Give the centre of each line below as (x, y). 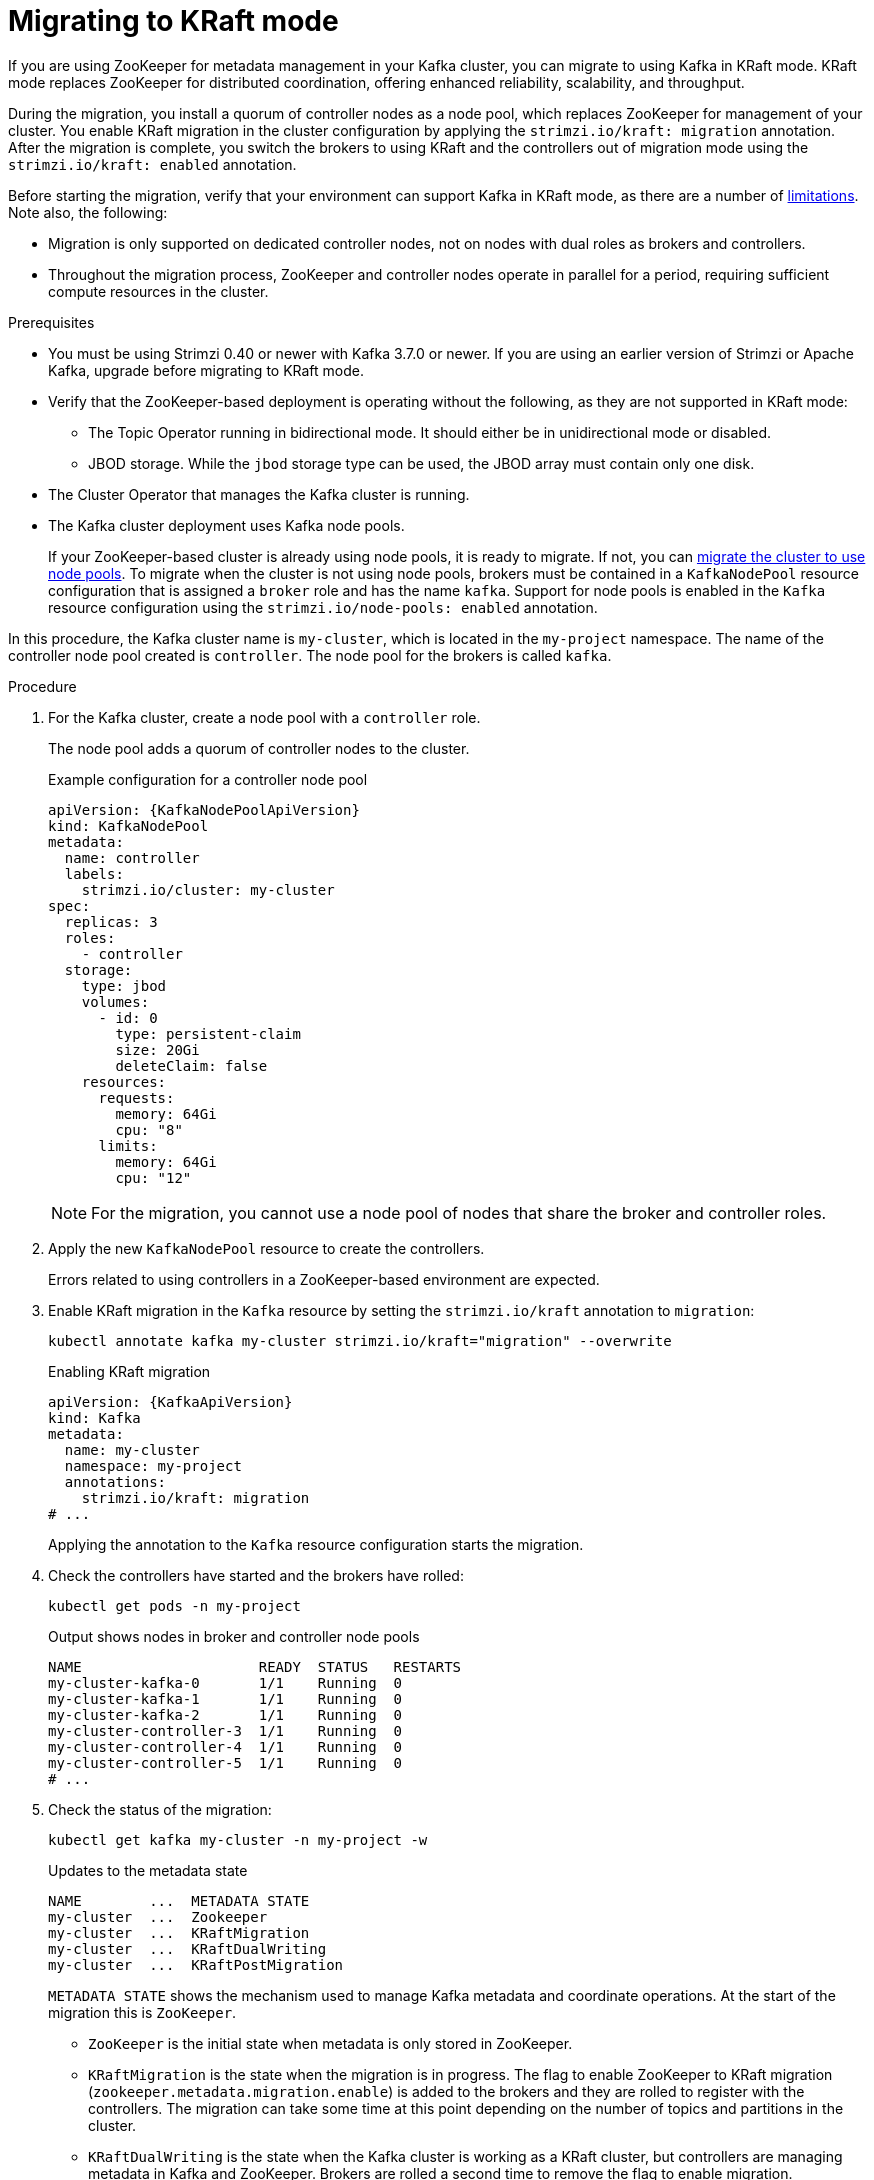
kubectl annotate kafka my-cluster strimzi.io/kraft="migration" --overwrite (360, 1340)
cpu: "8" (149, 1129)
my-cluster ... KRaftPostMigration (196, 1964)
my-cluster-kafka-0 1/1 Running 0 (225, 1682)
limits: (128, 1145)
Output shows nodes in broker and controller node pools (234, 1636)
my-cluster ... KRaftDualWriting (187, 1948)
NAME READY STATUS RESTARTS (255, 1666)
